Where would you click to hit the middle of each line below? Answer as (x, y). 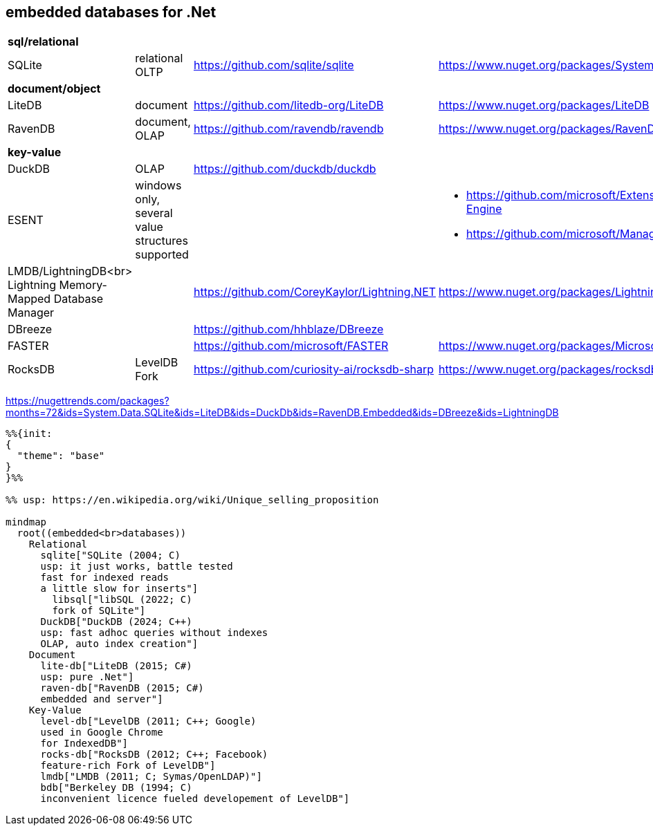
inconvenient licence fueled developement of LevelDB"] (195, 799)
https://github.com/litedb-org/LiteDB (288, 105)
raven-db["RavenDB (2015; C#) (122, 688)
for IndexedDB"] (84, 744)
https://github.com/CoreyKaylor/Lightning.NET (315, 292)
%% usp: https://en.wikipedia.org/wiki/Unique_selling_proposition (192, 500)
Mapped (29, 299)
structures (162, 241)
